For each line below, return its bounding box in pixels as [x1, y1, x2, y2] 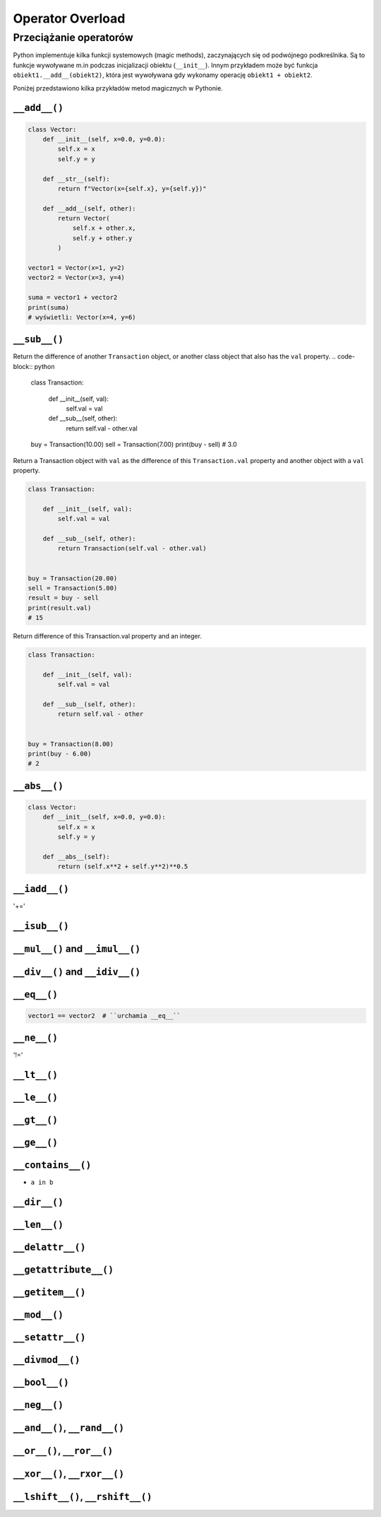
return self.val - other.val [66, 424, 138, 433]
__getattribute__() [13, 1264, 114, 1276]
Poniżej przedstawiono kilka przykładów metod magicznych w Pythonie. [13, 83, 224, 92]
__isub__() [13, 920, 70, 932]
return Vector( [57, 214, 111, 223]
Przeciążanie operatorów [13, 31, 133, 44]
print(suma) [28, 303, 70, 311]
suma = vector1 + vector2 [28, 293, 118, 302]
